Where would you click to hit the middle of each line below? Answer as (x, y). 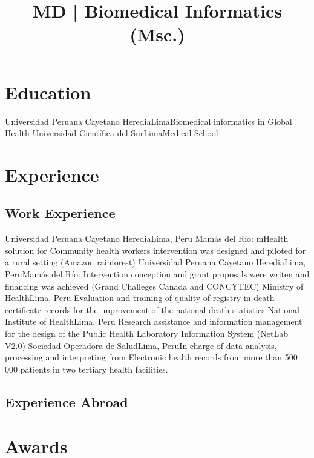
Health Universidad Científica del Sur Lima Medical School (112, 133)
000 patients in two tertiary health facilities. (87, 369)
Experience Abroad (67, 401)
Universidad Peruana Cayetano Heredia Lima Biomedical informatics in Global (149, 121)
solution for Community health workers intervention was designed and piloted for (155, 250)
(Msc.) (157, 34)
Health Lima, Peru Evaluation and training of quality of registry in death (140, 298)
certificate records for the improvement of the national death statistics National (152, 309)
